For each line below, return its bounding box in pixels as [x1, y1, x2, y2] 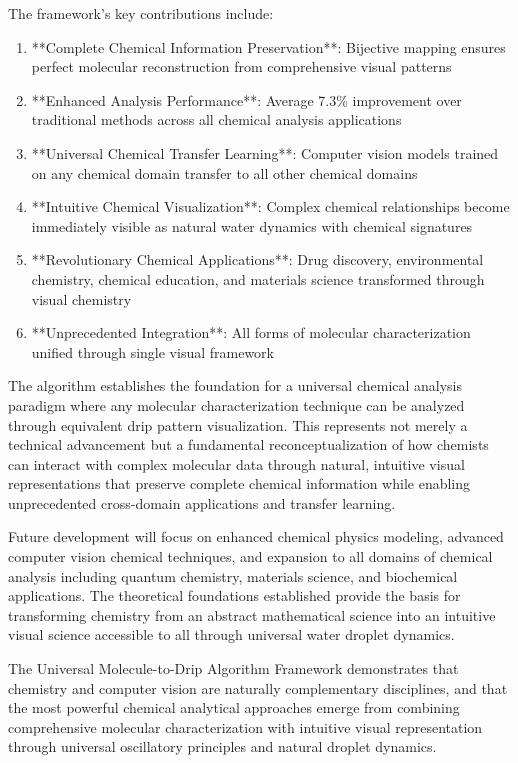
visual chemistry [31, 288, 132, 309]
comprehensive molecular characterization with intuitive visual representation [8, 716, 483, 737]
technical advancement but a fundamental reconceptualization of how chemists [8, 434, 489, 455]
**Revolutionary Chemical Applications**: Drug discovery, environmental [31, 249, 484, 270]
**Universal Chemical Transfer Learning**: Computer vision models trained [31, 142, 499, 163]
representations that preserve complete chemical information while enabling [8, 473, 471, 494]
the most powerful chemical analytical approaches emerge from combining [8, 697, 460, 718]
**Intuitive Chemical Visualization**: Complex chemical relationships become [31, 196, 510, 217]
